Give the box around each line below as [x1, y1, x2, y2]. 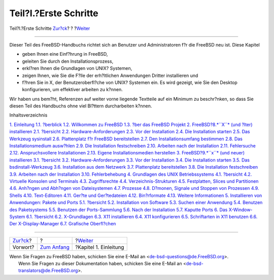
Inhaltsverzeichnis [9, 112, 48, 118]
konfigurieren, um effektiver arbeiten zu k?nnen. [22, 87, 123, 93]
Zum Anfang [40, 244, 70, 251]
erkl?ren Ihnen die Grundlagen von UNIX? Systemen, [22, 65, 132, 71]
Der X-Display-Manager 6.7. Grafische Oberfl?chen [9, 221, 116, 227]
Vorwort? [12, 244, 35, 251]
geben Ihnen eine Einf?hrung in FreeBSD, [22, 51, 108, 57]
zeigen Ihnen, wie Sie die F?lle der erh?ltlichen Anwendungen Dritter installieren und [22, 72, 198, 78]
